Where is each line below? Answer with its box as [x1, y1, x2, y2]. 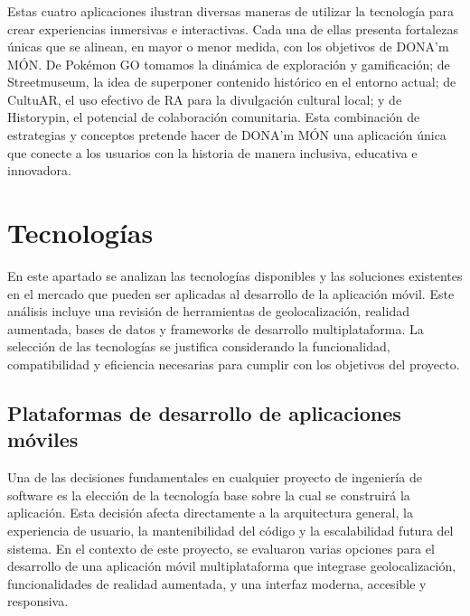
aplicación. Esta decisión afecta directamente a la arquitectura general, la [7, 503, 413, 522]
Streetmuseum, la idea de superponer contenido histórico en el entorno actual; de [7, 72, 456, 91]
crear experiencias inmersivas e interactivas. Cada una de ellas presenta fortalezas [7, 19, 458, 38]
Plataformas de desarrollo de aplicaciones [7, 398, 401, 426]
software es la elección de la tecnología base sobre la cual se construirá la [7, 485, 410, 504]
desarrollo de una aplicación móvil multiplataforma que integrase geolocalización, [7, 556, 456, 575]
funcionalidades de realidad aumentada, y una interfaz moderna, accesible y [7, 574, 427, 593]
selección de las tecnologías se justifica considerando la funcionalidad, [7, 337, 390, 356]
